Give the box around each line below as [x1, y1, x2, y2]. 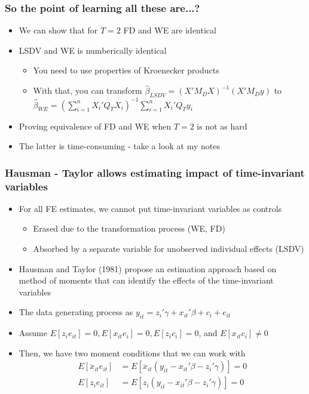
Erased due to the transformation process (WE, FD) [33, 222, 225, 235]
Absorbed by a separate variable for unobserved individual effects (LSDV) [33, 242, 304, 255]
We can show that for [19, 24, 98, 36]
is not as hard [197, 119, 247, 132]
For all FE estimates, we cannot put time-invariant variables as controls [19, 202, 282, 214]
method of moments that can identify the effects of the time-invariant [19, 274, 274, 287]
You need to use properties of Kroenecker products [33, 64, 219, 76]
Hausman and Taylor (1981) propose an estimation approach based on [19, 262, 277, 275]
